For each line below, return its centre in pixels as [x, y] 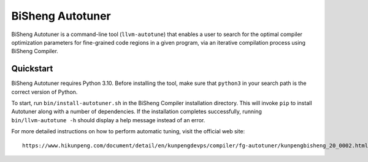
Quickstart [32, 69]
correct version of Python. [44, 92]
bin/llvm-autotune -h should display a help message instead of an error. [108, 120]
